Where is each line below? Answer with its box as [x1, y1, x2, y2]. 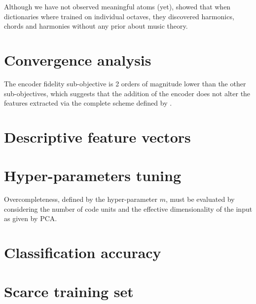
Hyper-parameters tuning [4, 165, 181, 186]
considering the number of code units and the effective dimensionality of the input [4, 203, 253, 214]
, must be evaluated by [165, 194, 235, 204]
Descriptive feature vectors [4, 126, 191, 147]
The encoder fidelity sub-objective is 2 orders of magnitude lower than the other [4, 78, 246, 88]
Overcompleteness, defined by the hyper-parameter [4, 194, 158, 204]
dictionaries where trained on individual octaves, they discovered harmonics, [4, 11, 234, 21]
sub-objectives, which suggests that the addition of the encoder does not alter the [4, 88, 251, 98]
